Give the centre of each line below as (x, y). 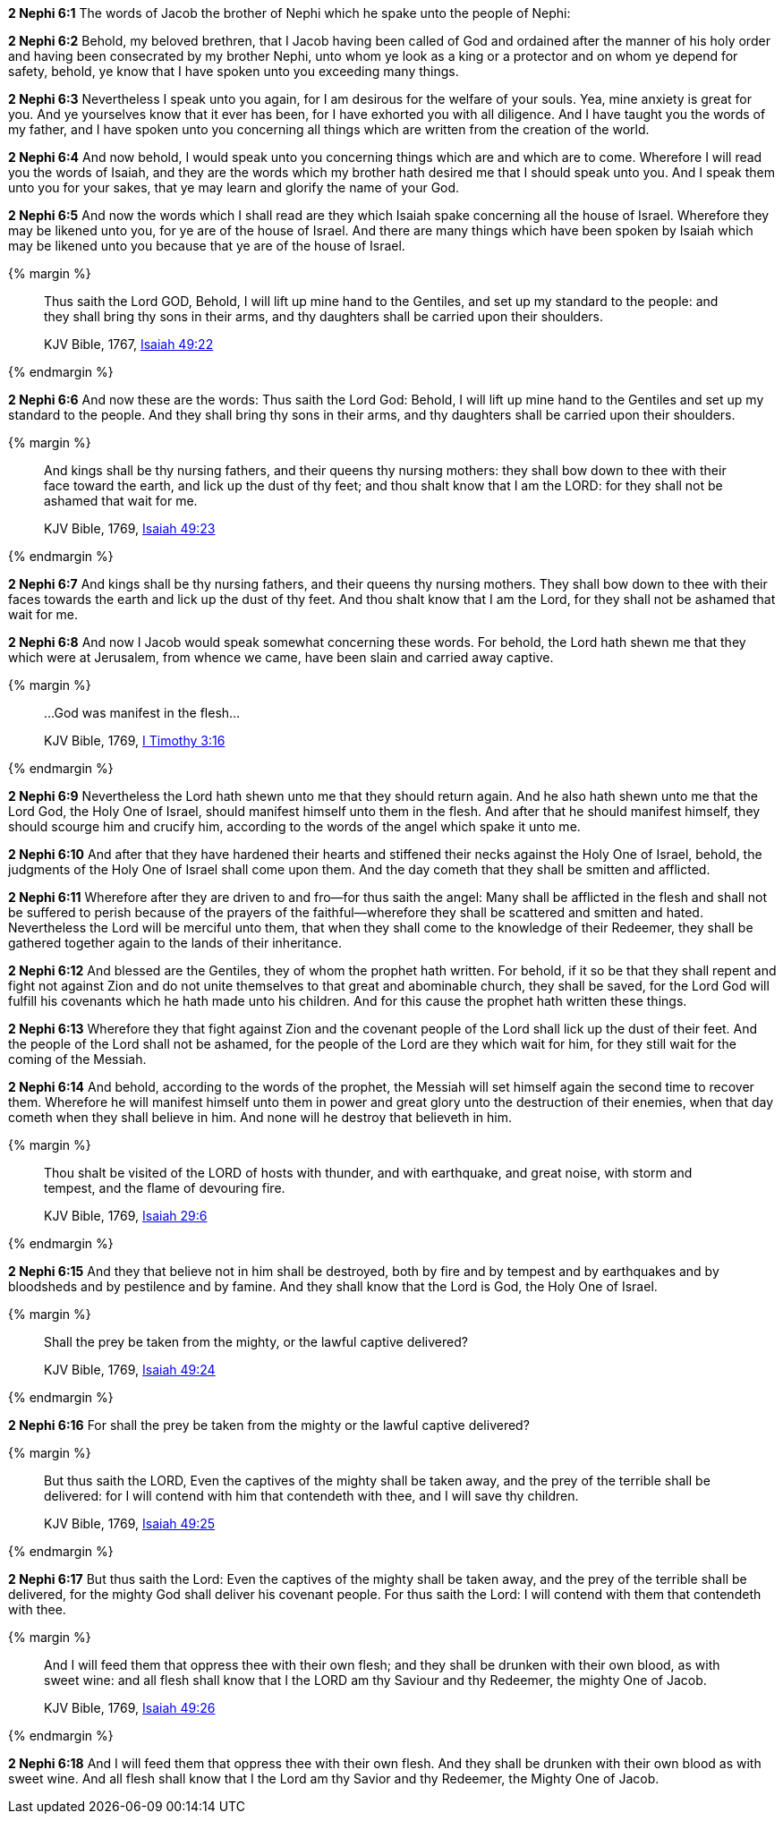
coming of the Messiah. (77, 1059)
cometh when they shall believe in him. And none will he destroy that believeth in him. (260, 1117)
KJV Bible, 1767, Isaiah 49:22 (129, 344)
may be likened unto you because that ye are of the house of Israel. (207, 246)
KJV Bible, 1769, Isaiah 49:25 (130, 1523)
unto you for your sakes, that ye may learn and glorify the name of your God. (234, 187)
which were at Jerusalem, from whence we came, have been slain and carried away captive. (281, 657)
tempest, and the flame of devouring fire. (165, 1188)
